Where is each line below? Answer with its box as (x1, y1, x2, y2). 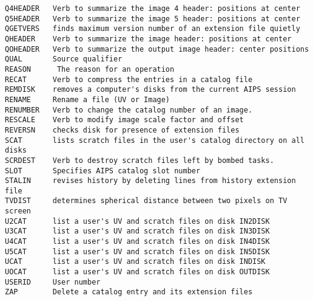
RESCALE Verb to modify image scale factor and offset (5, 116, 244, 125)
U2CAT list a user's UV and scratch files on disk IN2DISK (5, 216, 270, 226)
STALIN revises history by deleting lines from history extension (5, 176, 296, 185)
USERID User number (5, 277, 101, 286)
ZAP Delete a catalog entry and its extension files (5, 288, 253, 297)
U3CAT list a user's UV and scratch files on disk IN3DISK (5, 227, 270, 236)
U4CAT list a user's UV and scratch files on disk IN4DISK (5, 237, 270, 246)
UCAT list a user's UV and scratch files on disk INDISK (5, 257, 266, 266)
